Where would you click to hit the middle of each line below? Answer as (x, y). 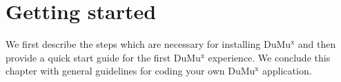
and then (317, 44)
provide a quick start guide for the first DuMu (103, 57)
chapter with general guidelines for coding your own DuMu (130, 71)
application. (287, 71)
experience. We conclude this (269, 57)
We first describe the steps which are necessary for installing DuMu (148, 44)
